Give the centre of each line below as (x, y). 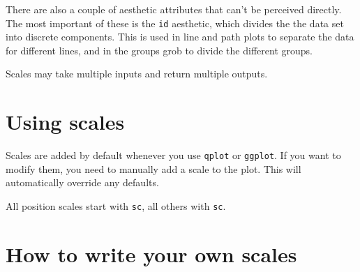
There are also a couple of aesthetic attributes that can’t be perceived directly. (174, 9)
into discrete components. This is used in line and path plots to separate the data (180, 37)
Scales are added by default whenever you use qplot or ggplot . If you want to (173, 155)
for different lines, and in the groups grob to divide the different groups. (159, 50)
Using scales (65, 122)
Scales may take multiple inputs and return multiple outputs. (137, 74)
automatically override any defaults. (82, 182)
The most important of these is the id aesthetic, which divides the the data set (175, 23)
